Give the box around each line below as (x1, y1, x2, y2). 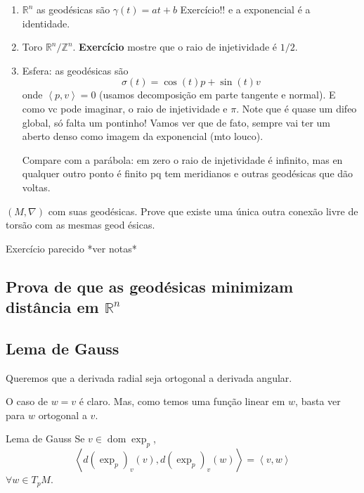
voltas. (22, 179, 51, 194)
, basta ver (295, 394, 341, 409)
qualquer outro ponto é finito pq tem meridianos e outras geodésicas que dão (22, 166, 353, 181)
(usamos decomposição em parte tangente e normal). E (99, 87, 336, 102)
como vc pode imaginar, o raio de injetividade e (22, 101, 228, 115)
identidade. (22, 15, 70, 30)
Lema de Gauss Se (6, 431, 85, 446)
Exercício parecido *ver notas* (6, 241, 137, 255)
